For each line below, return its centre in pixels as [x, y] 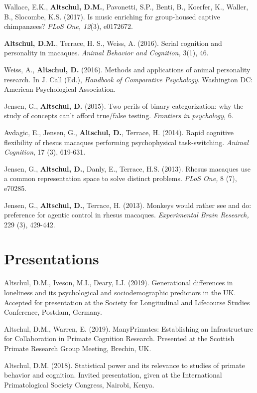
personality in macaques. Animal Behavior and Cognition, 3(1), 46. [106, 53]
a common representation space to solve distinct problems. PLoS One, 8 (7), [121, 178]
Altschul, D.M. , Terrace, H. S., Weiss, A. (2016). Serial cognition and [113, 43]
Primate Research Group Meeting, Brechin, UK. [78, 348]
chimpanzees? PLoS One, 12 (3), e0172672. [68, 26]
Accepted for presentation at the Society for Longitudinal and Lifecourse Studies [127, 302]
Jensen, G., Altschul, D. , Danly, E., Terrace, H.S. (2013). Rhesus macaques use [127, 168]
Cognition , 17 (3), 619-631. [45, 152]
